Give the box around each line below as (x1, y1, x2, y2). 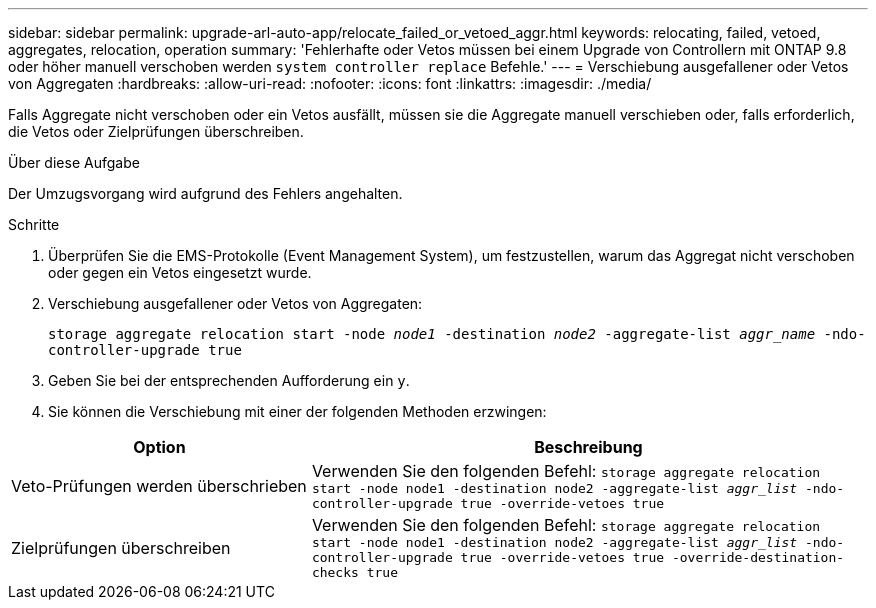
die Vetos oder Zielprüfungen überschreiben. (8, 123, 304, 140)
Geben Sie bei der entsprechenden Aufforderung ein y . (48, 372, 410, 389)
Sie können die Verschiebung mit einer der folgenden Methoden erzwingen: (48, 403, 547, 420)
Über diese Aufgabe (8, 154, 140, 171)
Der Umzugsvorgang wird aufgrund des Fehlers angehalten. (8, 185, 403, 202)
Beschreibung (534, 437, 643, 457)
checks (311, 565, 359, 580)
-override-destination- (671, 550, 845, 565)
